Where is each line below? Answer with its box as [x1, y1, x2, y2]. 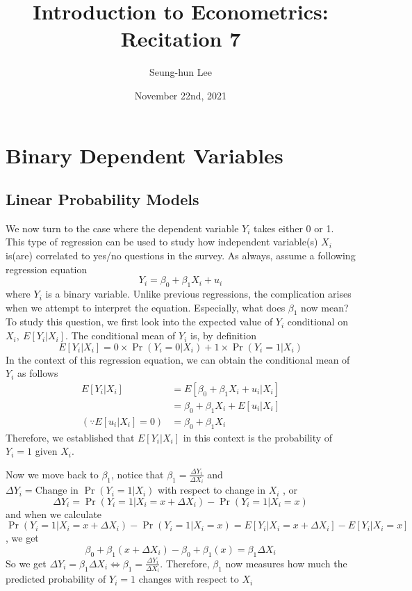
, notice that [111, 467, 164, 481]
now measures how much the [225, 556, 347, 570]
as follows [17, 366, 58, 380]
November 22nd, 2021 [134, 88, 227, 102]
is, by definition [190, 328, 256, 343]
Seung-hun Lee [149, 65, 213, 79]
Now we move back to [6, 467, 99, 481]
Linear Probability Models [6, 188, 199, 210]
